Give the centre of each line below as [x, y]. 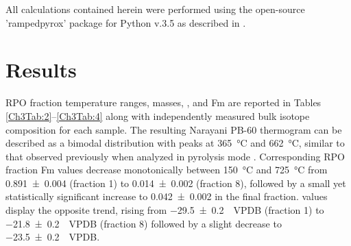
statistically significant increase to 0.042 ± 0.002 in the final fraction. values [167, 196]
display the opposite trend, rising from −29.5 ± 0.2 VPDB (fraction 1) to [165, 210]
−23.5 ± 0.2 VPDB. [53, 237]
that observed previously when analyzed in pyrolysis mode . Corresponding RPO [175, 156]
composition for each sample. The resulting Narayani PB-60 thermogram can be [174, 129]
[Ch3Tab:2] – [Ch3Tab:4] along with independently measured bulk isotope [158, 115]
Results [41, 70]
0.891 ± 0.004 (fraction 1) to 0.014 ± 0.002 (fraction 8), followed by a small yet [176, 183]
